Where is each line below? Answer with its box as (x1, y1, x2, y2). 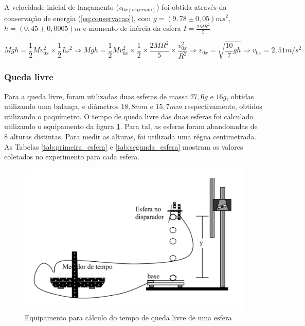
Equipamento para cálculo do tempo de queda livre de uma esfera (25, 312, 232, 323)
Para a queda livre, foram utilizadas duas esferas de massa (4, 90, 188, 101)
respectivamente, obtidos (185, 101, 262, 112)
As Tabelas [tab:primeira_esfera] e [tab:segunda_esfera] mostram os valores (4, 141, 243, 152)
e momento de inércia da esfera (83, 23, 181, 33)
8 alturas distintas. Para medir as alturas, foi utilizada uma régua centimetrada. (4, 131, 257, 141)
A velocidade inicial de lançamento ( (4, 2, 119, 12)
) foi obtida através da (156, 2, 227, 12)
